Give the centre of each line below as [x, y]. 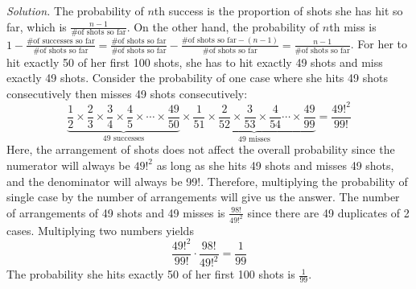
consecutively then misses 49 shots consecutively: [127, 93]
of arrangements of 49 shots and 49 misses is [116, 212]
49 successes [124, 138]
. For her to [379, 44]
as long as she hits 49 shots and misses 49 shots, [275, 165]
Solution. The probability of [75, 10]
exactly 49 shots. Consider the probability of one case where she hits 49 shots [197, 78]
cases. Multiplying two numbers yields [100, 230]
